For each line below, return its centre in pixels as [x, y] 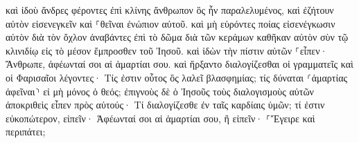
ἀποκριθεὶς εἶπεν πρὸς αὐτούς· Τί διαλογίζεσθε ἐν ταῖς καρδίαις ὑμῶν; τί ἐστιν [165, 105]
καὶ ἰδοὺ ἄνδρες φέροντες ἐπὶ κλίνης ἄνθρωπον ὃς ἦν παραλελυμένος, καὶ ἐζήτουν [170, 10]
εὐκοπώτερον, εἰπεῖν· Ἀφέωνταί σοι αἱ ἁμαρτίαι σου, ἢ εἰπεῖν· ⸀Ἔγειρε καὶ [160, 118]
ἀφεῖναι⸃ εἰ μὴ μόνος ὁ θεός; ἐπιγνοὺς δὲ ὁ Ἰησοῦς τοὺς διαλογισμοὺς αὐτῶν [160, 91]
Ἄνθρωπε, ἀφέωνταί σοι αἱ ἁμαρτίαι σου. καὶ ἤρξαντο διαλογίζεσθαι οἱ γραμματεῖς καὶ [179, 64]
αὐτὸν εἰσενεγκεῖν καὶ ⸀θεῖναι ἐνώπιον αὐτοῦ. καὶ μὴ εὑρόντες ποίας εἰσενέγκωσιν [170, 23]
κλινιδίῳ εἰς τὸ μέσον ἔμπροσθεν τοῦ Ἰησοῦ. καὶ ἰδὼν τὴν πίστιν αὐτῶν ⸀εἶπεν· [167, 50]
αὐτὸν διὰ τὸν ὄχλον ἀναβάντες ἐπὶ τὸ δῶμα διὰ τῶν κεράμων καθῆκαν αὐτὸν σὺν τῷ [177, 37]
